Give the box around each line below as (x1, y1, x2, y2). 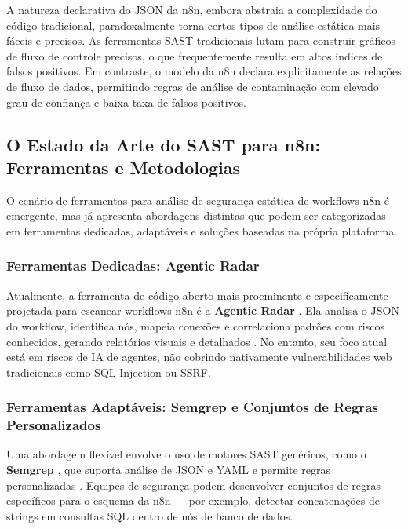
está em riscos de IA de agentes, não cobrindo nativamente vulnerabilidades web (6, 348, 392, 365)
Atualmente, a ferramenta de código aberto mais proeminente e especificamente (6, 286, 388, 303)
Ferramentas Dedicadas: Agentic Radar (6, 256, 260, 275)
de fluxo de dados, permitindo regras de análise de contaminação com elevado (6, 78, 379, 94)
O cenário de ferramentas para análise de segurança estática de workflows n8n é (6, 192, 389, 208)
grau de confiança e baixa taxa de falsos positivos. (6, 93, 247, 110)
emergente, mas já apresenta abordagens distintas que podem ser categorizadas (6, 207, 386, 224)
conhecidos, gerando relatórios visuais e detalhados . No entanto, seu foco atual (6, 333, 388, 349)
